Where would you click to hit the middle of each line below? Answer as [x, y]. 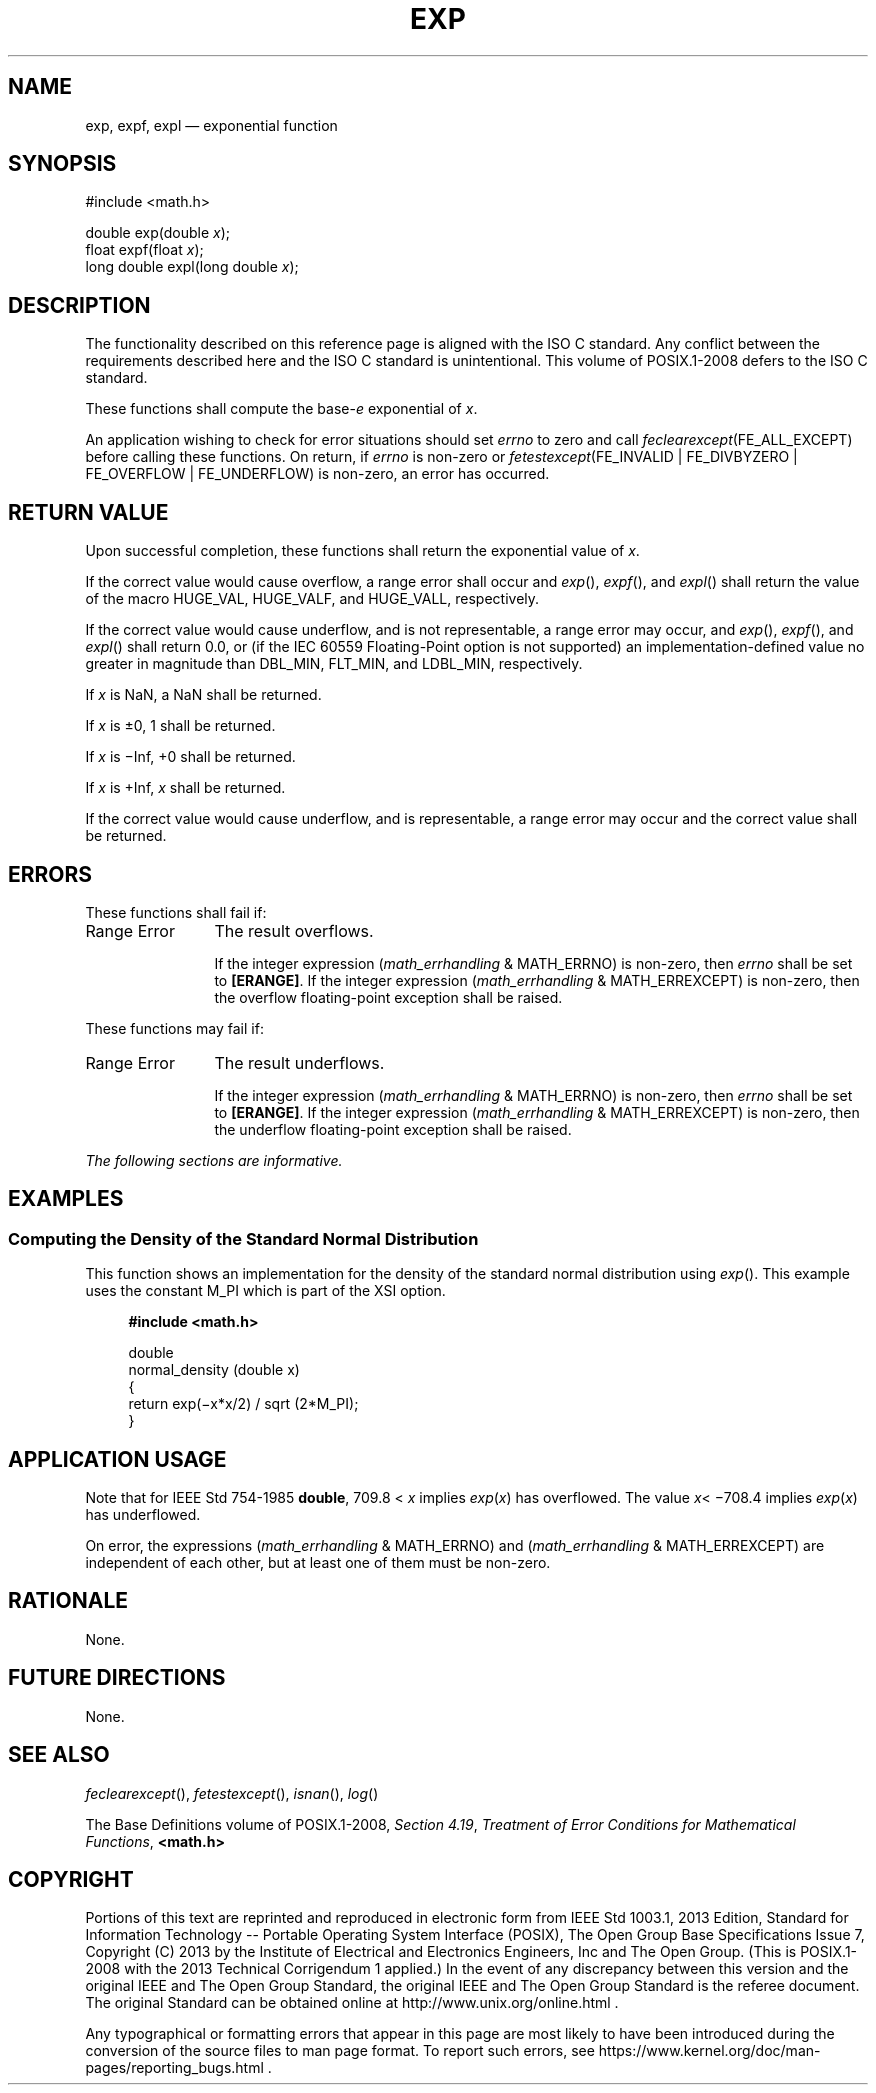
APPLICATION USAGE [117, 1459]
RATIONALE [68, 1601]
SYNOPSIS [62, 164]
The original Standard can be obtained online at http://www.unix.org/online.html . [352, 2003]
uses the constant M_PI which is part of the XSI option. [265, 1291]
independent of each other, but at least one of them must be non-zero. [318, 1563]
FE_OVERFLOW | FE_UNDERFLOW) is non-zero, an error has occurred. [317, 474]
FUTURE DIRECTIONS [117, 1678]
